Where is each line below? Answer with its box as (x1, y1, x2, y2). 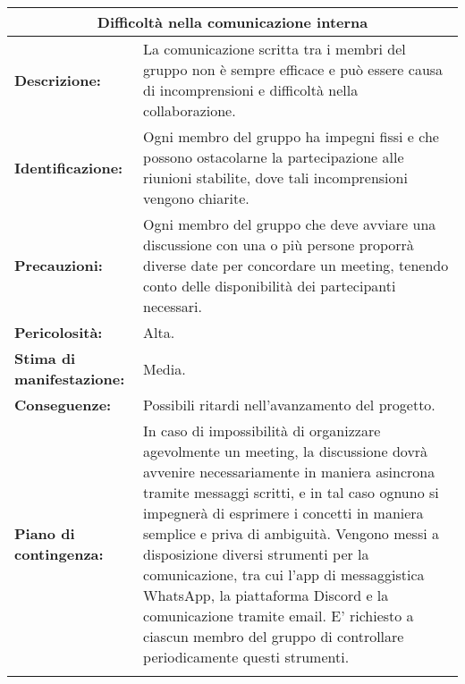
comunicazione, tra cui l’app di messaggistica (143, 564, 425, 585)
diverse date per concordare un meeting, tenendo (143, 255, 449, 275)
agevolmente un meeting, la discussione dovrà (143, 441, 428, 461)
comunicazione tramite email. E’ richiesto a (143, 605, 414, 626)
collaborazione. (143, 100, 236, 121)
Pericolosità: (14, 322, 103, 342)
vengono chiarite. (143, 188, 249, 208)
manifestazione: (14, 368, 125, 389)
